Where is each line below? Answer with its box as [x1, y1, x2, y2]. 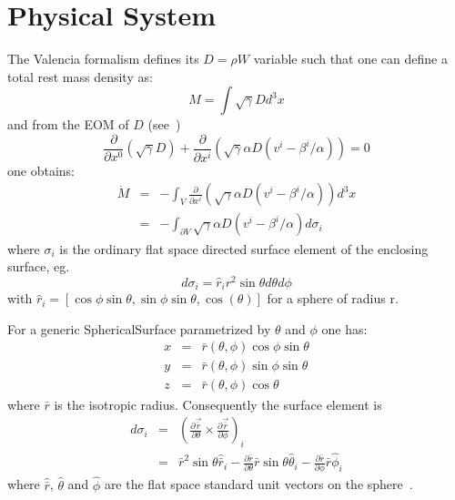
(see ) [147, 115, 181, 134]
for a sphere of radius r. [267, 289, 399, 308]
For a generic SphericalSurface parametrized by [7, 319, 271, 338]
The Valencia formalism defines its [7, 49, 199, 68]
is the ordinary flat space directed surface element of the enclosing [59, 239, 429, 258]
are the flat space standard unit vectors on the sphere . [104, 474, 413, 494]
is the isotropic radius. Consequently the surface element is [54, 394, 382, 413]
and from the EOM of [7, 115, 129, 134]
